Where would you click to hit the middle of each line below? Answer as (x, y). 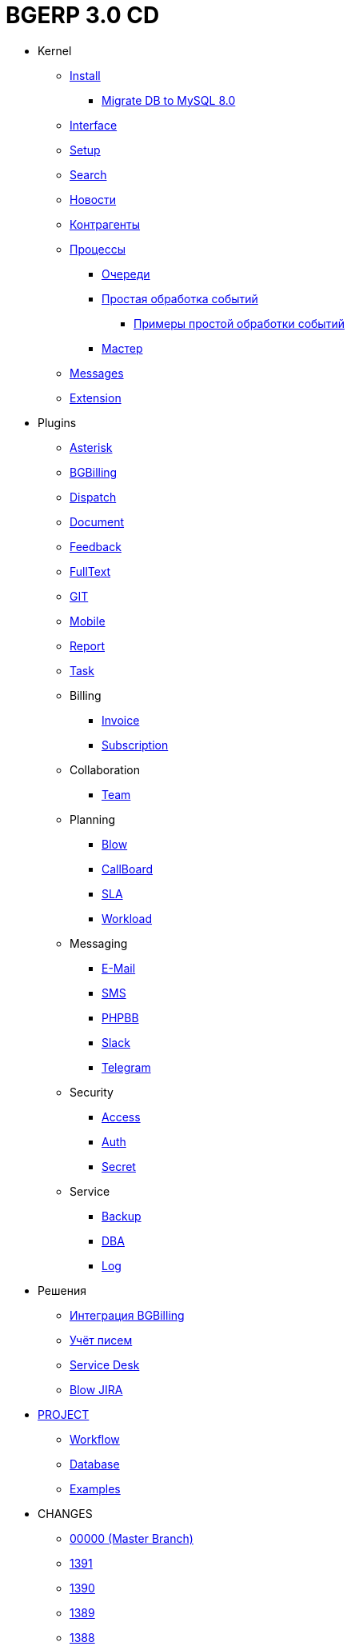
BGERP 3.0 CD (83, 15)
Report (88, 645)
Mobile (88, 621)
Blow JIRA (96, 1389)
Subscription (135, 745)
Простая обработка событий (180, 298)
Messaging (99, 943)
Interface (94, 125)
